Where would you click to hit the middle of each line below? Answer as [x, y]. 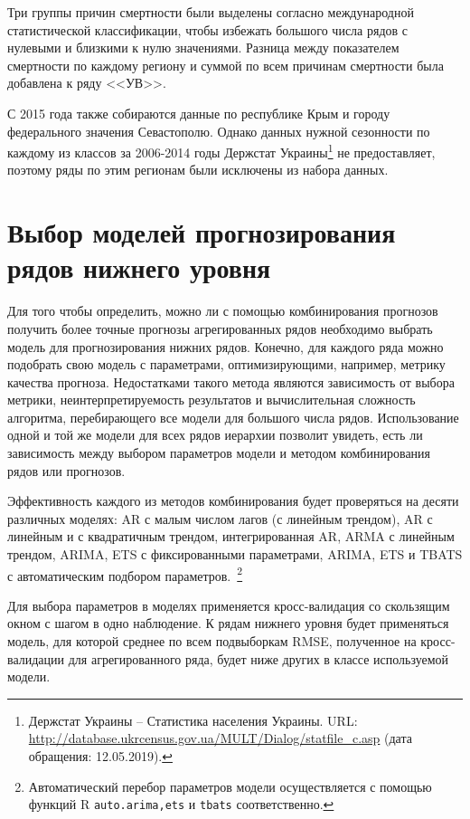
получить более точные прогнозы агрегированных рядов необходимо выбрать [220, 328]
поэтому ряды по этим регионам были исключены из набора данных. [198, 170]
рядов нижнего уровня [139, 267]
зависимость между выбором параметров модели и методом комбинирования [219, 453]
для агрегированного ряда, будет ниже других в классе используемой [258, 658]
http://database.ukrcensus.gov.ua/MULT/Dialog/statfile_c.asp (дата [220, 738]
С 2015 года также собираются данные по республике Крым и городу [199, 113]
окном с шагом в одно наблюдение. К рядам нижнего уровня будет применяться [228, 623]
